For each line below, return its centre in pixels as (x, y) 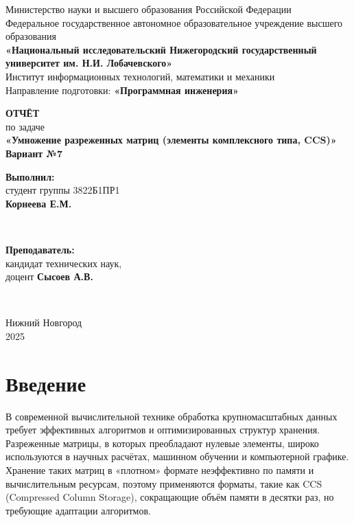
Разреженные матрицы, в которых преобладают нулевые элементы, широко (162, 443)
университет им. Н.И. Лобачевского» (89, 63)
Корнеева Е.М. (39, 203)
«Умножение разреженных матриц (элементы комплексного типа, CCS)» (171, 140)
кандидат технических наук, (64, 263)
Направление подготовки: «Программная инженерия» (122, 90)
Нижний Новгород (44, 322)
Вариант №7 (34, 153)
